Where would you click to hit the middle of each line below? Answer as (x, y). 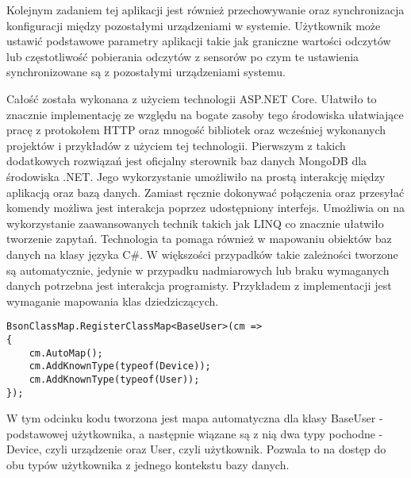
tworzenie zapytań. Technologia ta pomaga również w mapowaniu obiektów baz (199, 239)
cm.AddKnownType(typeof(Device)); (120, 366)
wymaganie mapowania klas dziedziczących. (113, 301)
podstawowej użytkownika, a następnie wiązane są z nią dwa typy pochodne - (195, 433)
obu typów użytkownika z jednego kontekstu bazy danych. (148, 465)
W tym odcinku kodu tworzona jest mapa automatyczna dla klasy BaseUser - (195, 418)
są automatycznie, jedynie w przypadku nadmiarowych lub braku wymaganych (198, 270)
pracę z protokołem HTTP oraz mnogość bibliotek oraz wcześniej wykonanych (196, 130)
